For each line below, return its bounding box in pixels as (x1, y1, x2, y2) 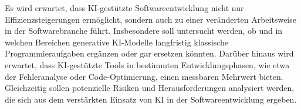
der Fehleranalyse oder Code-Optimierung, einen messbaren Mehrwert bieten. (5, 70, 283, 82)
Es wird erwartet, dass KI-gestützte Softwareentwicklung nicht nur (5, 2, 244, 13)
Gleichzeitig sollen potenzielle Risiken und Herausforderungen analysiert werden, (5, 82, 295, 94)
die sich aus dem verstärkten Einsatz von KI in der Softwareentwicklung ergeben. (5, 93, 297, 105)
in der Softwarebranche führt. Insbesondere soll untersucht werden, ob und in (5, 24, 283, 37)
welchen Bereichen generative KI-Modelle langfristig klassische (5, 36, 228, 48)
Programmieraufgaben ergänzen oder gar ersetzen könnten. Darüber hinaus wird (5, 47, 294, 59)
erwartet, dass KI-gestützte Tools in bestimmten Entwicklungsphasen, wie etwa (5, 58, 290, 71)
